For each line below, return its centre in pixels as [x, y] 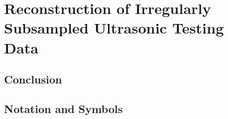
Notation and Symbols [64, 108]
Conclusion [33, 79]
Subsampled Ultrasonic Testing [114, 28]
